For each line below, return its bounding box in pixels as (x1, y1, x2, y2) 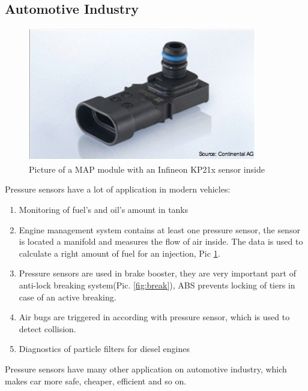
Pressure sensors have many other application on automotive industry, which (5, 362, 287, 375)
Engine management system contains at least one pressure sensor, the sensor (19, 223, 300, 236)
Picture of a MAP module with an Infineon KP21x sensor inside (29, 163, 265, 175)
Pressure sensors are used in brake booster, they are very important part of (19, 267, 296, 279)
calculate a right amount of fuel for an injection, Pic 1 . (19, 246, 220, 259)
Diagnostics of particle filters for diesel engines (19, 342, 190, 355)
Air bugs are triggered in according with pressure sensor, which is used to (19, 311, 290, 323)
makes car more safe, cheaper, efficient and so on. (5, 374, 187, 387)
